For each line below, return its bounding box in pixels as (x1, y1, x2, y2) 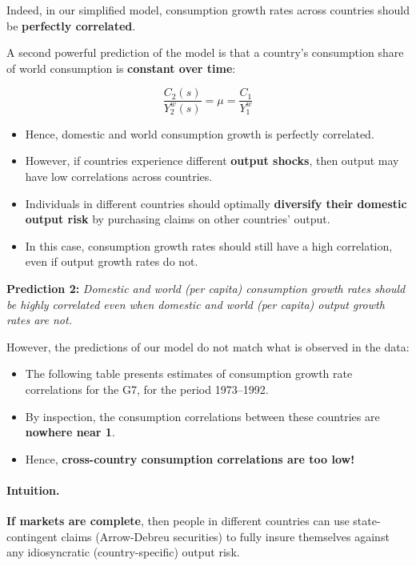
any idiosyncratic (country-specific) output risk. (6, 544, 240, 560)
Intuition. (6, 481, 60, 498)
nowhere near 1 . (25, 423, 115, 440)
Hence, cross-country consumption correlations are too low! (25, 450, 355, 467)
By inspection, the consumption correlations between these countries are (25, 407, 380, 424)
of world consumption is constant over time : (6, 59, 236, 76)
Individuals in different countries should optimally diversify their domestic (25, 195, 407, 211)
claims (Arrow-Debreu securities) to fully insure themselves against (61, 528, 390, 544)
